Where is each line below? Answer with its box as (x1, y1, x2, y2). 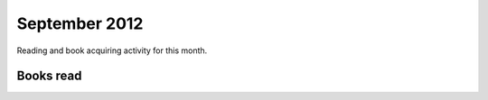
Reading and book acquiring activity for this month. (16, 45, 208, 56)
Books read (16, 68, 82, 84)
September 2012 (16, 14, 144, 33)
